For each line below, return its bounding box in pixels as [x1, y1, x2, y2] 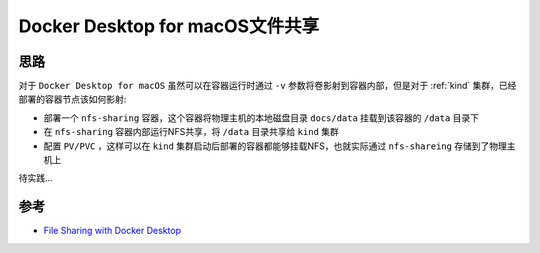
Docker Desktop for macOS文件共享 [18, 15, 320, 37]
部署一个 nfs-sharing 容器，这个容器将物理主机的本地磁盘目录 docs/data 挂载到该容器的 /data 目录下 [43, 111, 480, 124]
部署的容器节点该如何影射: [18, 93, 127, 105]
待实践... [18, 172, 54, 184]
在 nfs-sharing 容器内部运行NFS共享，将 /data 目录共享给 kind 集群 [43, 126, 340, 138]
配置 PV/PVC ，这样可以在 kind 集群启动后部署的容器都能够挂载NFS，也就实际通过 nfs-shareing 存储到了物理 [43, 140, 507, 152]
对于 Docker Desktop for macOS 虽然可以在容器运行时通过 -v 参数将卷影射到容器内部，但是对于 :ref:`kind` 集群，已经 [18, 80, 517, 92]
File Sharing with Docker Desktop [43, 225, 182, 237]
